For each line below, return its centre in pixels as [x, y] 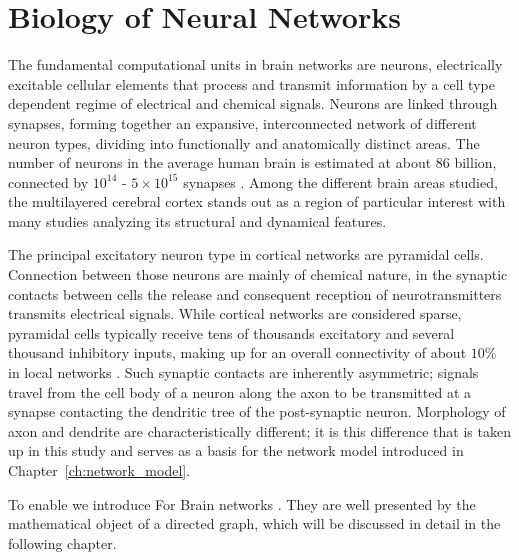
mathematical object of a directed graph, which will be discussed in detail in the [254, 523]
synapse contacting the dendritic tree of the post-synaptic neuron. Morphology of [257, 411]
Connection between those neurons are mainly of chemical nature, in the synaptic [258, 274]
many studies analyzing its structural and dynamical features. [197, 220]
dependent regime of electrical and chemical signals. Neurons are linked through [253, 103]
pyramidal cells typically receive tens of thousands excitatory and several [231, 332]
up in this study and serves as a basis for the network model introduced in [236, 450]
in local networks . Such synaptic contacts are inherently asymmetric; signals [243, 372]
